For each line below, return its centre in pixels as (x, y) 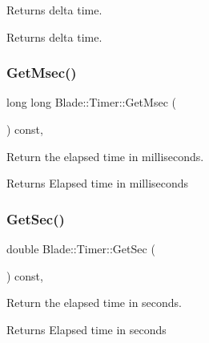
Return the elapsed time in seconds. (94, 303)
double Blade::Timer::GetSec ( (81, 248)
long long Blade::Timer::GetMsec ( (91, 102)
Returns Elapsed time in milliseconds (98, 183)
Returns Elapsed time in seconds (86, 329)
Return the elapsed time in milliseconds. (105, 156)
